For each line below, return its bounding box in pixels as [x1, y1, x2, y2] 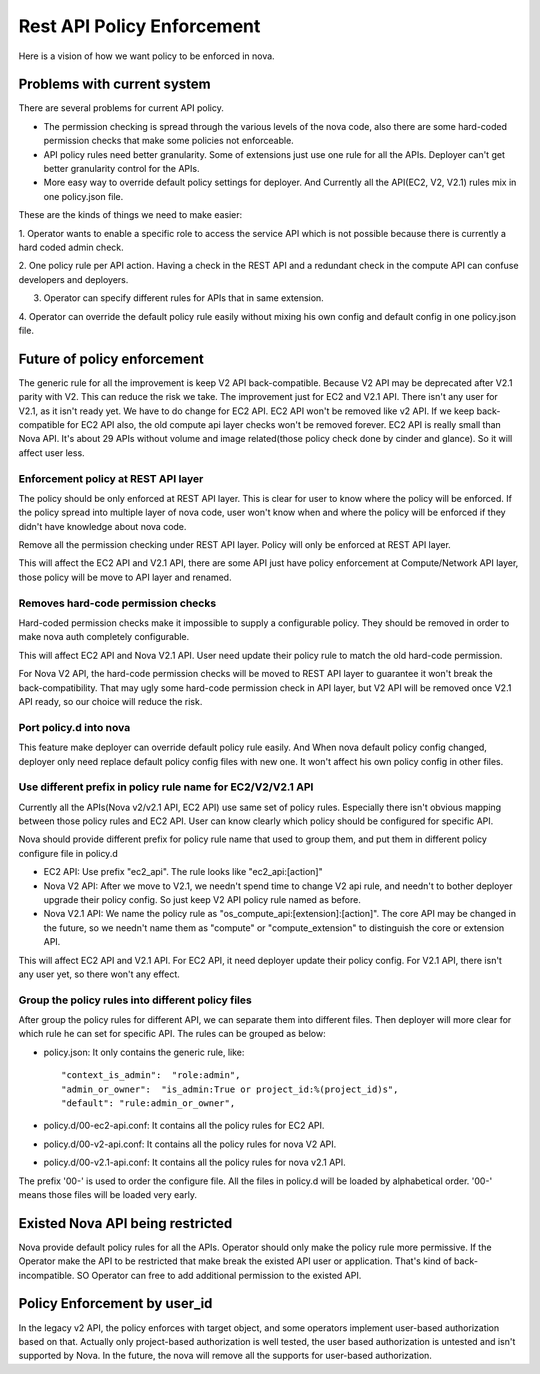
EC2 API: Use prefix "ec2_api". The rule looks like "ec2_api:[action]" [43, 866, 324, 878]
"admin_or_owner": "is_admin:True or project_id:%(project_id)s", [61, 1083, 399, 1095]
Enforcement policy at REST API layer [18, 471, 204, 485]
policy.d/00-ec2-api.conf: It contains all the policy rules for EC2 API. [43, 1120, 325, 1132]
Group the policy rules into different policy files [18, 993, 252, 1007]
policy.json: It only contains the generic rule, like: [43, 1046, 245, 1058]
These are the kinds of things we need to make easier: [18, 209, 243, 221]
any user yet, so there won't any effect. [18, 968, 180, 980]
